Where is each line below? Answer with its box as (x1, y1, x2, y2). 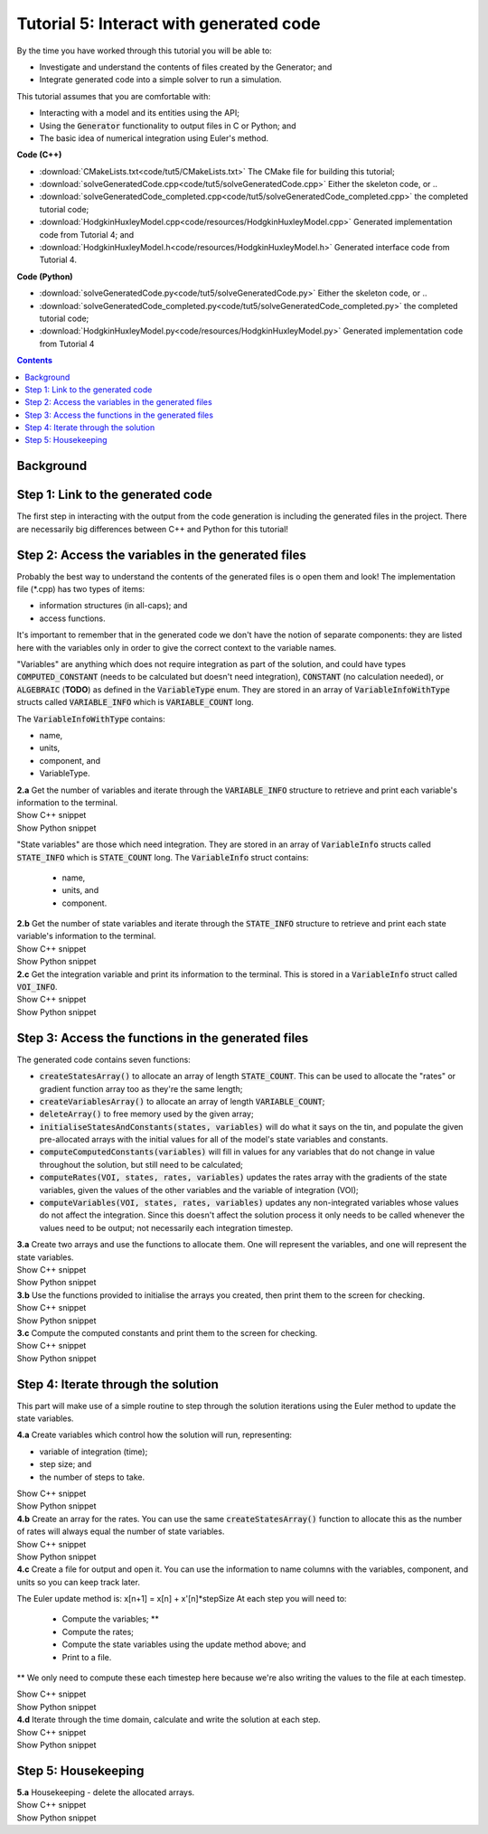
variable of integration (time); (39, 1446, 148, 1457)
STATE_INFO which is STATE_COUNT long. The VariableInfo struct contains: (16, 851, 309, 862)
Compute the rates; (61, 1626, 135, 1637)
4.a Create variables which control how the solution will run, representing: (16, 1429, 293, 1441)
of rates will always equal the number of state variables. (16, 1526, 225, 1537)
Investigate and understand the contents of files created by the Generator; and (39, 61, 333, 72)
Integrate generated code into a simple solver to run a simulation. (39, 74, 282, 85)
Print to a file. (61, 1651, 112, 1662)
